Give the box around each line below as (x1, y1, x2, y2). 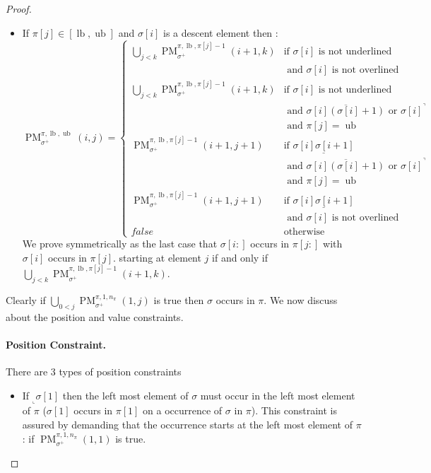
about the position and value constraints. (6, 309, 184, 324)
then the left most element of (62, 387, 189, 402)
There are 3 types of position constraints (6, 364, 182, 379)
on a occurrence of (143, 403, 223, 418)
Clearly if (6, 293, 46, 308)
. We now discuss (264, 293, 338, 308)
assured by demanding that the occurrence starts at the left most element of (22, 416, 353, 431)
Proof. (6, 1, 32, 16)
